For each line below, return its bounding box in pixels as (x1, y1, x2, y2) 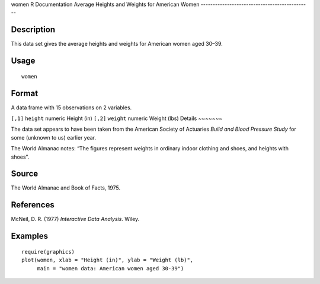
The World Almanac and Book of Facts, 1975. (11, 184, 121, 191)
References (11, 200, 55, 210)
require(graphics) (21, 248, 75, 255)
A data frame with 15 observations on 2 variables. (11, 104, 132, 111)
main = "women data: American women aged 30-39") (37, 265, 184, 272)
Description (11, 24, 56, 35)
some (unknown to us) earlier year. (11, 134, 97, 141)
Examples (11, 231, 49, 241)
